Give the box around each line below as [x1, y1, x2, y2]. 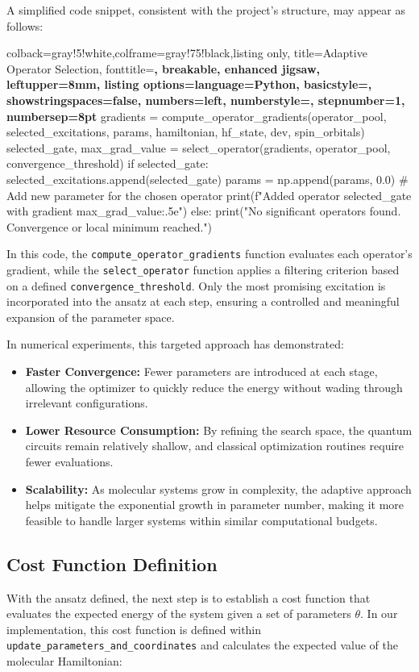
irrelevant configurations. [25, 394, 148, 411]
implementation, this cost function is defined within [6, 620, 262, 637]
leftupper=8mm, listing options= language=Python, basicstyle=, [6, 76, 372, 93]
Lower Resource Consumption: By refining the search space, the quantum [25, 421, 413, 438]
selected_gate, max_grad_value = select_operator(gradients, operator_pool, [6, 139, 391, 156]
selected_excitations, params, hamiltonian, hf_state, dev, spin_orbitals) [6, 123, 365, 140]
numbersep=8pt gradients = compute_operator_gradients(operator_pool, [6, 107, 387, 124]
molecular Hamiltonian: [6, 653, 122, 670]
